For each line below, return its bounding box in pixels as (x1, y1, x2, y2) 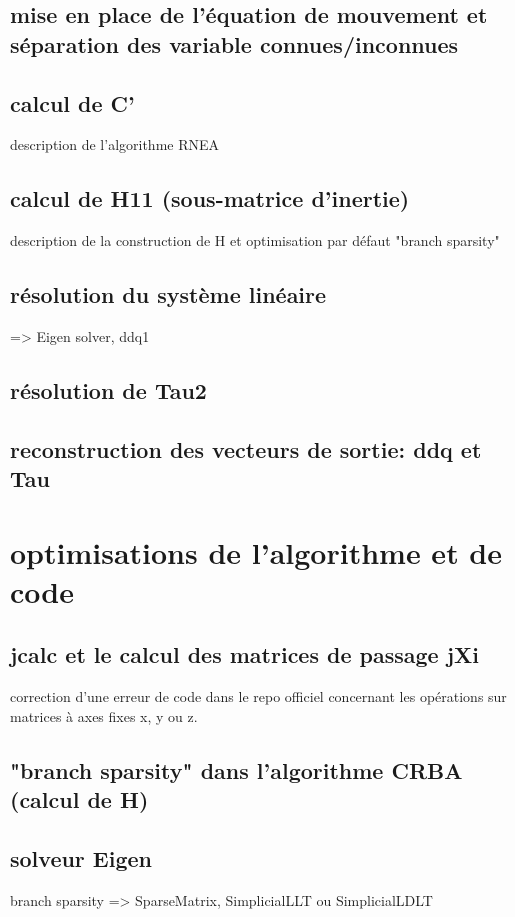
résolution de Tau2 (10, 374, 207, 405)
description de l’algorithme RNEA (10, 134, 220, 155)
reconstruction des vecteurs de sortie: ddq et (10, 433, 482, 464)
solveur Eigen (10, 843, 153, 874)
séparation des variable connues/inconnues (10, 28, 459, 59)
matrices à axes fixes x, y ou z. (10, 705, 198, 726)
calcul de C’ (10, 87, 135, 118)
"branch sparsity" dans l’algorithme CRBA (10, 754, 463, 785)
